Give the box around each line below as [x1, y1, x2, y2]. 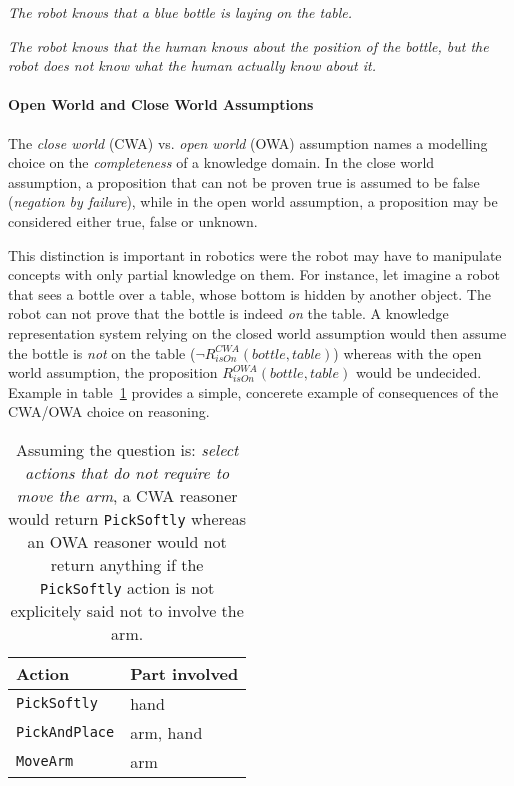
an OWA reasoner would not [27, 529, 227, 553]
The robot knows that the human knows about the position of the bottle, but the [8, 35, 489, 56]
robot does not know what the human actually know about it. [8, 55, 376, 76]
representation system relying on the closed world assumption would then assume [8, 322, 507, 343]
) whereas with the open [333, 342, 482, 363]
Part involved [130, 661, 239, 685]
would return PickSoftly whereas [8, 506, 247, 530]
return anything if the [50, 552, 204, 576]
